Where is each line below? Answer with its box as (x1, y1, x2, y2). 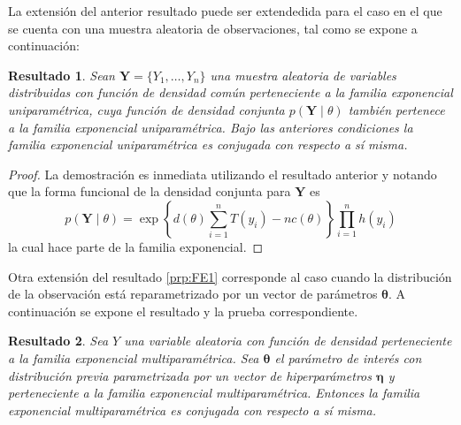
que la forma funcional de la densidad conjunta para (8, 182, 291, 201)
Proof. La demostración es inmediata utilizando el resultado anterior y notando (8, 164, 437, 183)
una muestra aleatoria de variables (210, 65, 396, 84)
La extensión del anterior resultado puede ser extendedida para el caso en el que (8, 2, 442, 19)
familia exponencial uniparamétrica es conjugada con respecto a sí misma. (8, 135, 408, 154)
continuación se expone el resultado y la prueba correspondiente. (8, 301, 358, 320)
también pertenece (348, 100, 445, 118)
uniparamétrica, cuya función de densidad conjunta (8, 100, 285, 118)
